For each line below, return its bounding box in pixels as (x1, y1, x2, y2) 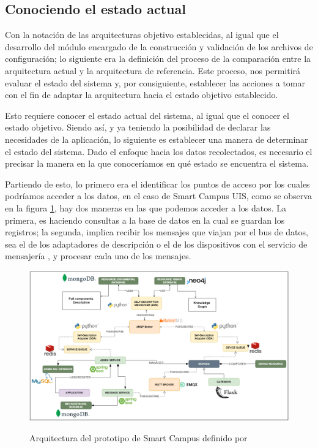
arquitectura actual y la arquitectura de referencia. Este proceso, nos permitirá (5, 64, 301, 77)
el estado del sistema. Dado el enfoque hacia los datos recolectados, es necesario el (5, 145, 312, 158)
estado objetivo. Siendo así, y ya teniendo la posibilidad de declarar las (5, 121, 271, 134)
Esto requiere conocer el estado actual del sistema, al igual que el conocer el (5, 108, 289, 121)
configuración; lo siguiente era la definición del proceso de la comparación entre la (5, 52, 311, 65)
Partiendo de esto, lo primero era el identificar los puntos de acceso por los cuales (5, 177, 310, 190)
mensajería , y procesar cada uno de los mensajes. (5, 249, 191, 262)
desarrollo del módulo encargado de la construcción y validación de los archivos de (5, 40, 313, 53)
